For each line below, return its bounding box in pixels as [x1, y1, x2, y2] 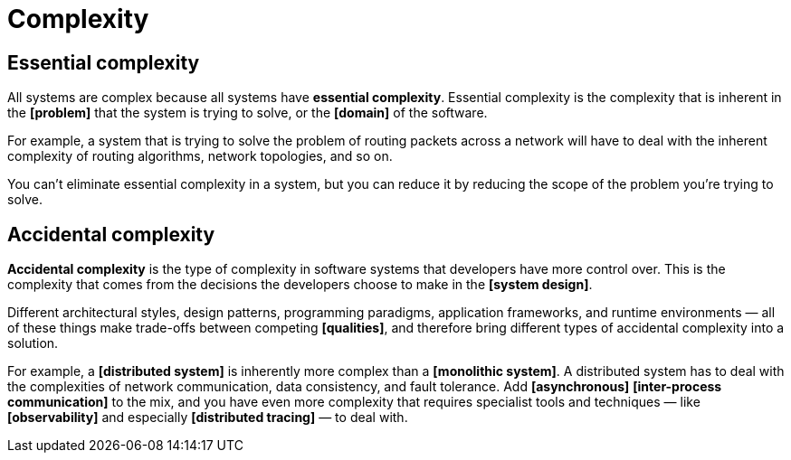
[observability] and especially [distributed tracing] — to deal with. [7, 409, 408, 426]
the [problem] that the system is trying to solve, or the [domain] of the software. [7, 105, 488, 121]
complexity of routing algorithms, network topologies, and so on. [7, 148, 393, 164]
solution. [7, 335, 59, 352]
